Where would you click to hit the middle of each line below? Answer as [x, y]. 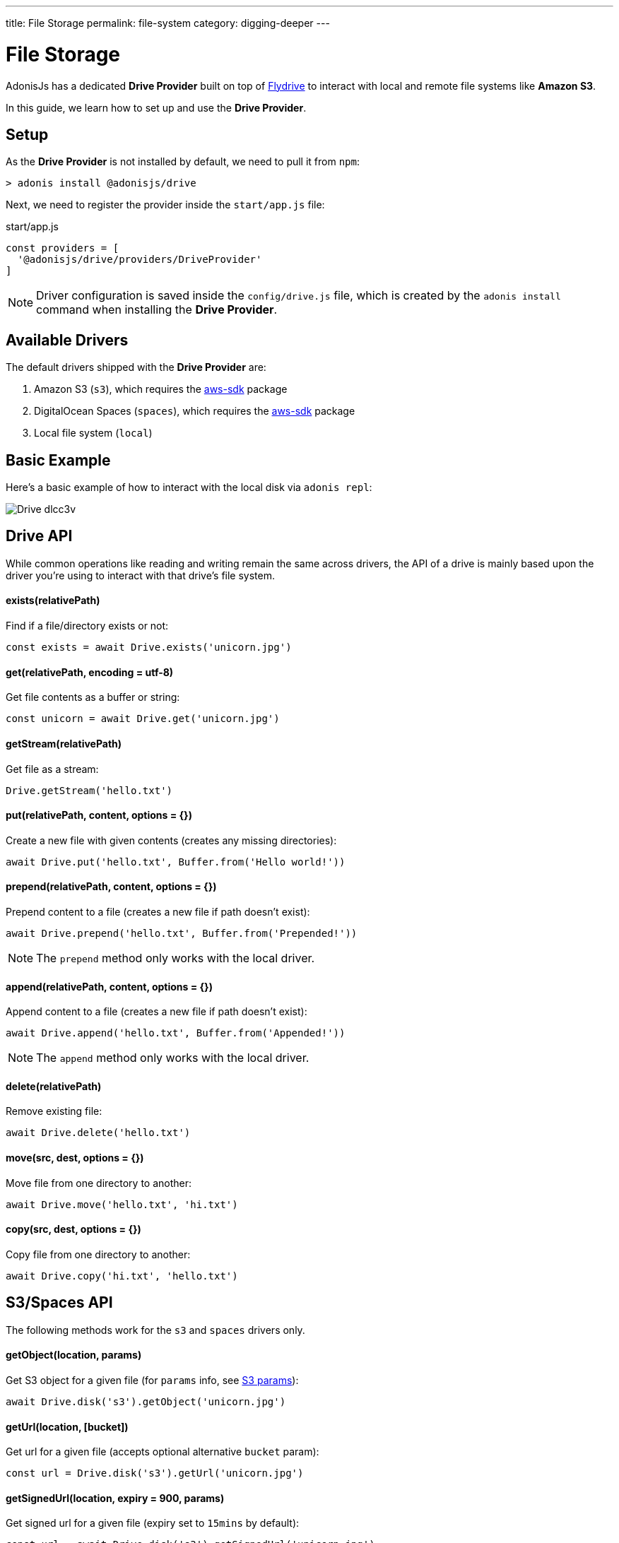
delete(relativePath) [54, 1086]
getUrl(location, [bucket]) [67, 1426]
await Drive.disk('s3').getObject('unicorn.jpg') [146, 1401]
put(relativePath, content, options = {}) [99, 815]
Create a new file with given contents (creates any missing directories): [171, 840]
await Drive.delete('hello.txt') [98, 1133]
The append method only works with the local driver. [173, 1058]
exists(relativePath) [53, 601]
